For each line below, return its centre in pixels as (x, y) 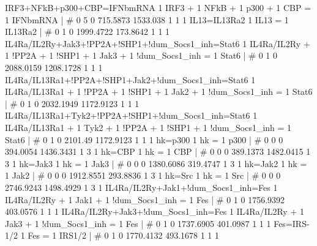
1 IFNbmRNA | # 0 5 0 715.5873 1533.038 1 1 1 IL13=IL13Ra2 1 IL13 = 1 (147, 19)
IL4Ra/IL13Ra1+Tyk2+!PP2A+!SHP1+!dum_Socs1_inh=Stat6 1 (131, 115)
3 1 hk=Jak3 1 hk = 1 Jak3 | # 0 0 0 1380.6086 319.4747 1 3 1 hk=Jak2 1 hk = (156, 163)
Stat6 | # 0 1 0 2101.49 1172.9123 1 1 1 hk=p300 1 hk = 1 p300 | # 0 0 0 (144, 139)
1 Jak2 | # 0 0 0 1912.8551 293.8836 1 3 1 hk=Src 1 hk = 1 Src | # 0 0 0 (143, 175)
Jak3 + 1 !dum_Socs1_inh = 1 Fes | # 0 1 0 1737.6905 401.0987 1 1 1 (138, 223)
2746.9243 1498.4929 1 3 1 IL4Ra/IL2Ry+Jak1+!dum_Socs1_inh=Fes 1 (141, 187)
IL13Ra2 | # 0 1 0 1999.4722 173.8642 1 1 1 (88, 32)
